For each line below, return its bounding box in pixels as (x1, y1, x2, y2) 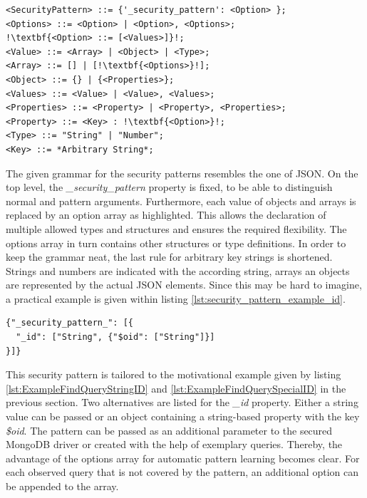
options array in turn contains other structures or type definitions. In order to (6, 235, 346, 250)
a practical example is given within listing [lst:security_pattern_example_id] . (6, 291, 346, 306)
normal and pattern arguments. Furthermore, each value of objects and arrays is (6, 193, 356, 208)
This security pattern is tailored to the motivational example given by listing (6, 367, 341, 382)
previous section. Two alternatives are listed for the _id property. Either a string (6, 395, 358, 410)
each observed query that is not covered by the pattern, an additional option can (6, 465, 358, 479)
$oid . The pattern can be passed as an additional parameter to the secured (6, 422, 333, 437)
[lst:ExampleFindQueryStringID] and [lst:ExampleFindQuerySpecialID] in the (6, 380, 346, 395)
